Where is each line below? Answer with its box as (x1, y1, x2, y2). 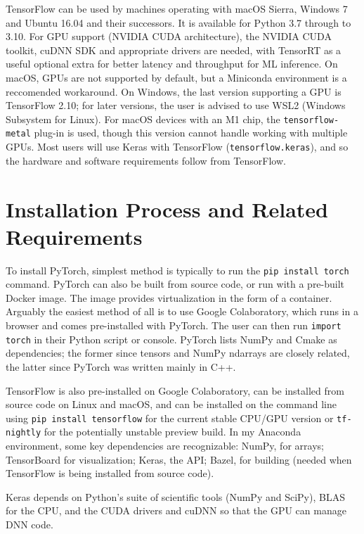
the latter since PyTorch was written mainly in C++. (6, 359, 236, 374)
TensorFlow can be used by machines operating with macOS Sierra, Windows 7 (6, 1, 348, 15)
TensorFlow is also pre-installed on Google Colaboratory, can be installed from (6, 383, 344, 398)
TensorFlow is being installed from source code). (6, 466, 214, 481)
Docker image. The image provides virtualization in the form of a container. (6, 290, 332, 305)
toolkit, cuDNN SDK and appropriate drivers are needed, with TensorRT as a (6, 42, 342, 57)
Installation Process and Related (6, 194, 328, 223)
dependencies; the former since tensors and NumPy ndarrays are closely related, (6, 345, 350, 360)
